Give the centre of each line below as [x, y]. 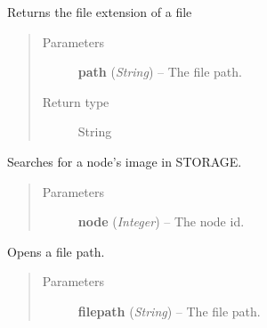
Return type [76, 101]
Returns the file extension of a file [100, 12]
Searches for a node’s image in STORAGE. [125, 161]
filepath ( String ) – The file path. [169, 311]
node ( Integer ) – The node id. [161, 221]
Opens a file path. [56, 251]
